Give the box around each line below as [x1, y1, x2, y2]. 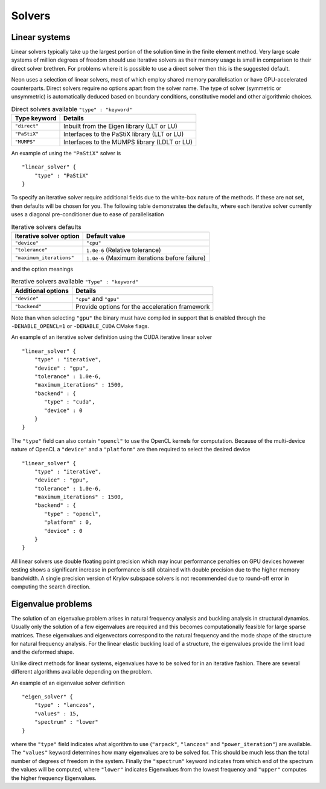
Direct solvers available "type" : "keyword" [11, 105, 133, 113]
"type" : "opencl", [44, 510, 102, 517]
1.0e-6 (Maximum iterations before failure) [86, 254, 206, 262]
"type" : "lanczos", [34, 701, 95, 709]
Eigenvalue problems [11, 599, 93, 609]
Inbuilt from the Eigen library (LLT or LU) [63, 121, 178, 130]
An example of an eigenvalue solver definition [11, 679, 125, 686]
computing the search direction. [11, 583, 91, 590]
